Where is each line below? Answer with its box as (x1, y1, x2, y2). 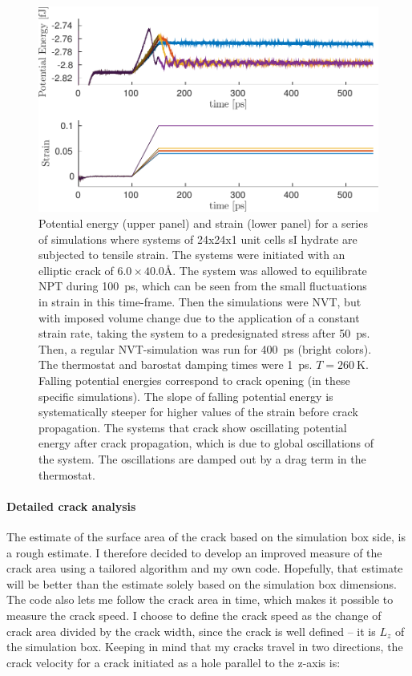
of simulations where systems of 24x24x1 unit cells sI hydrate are (38, 230, 357, 247)
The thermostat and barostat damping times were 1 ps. (38, 356, 313, 373)
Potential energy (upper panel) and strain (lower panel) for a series (38, 215, 368, 232)
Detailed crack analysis (6, 497, 136, 514)
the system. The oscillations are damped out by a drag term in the (38, 450, 366, 467)
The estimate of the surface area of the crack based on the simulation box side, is (6, 528, 406, 544)
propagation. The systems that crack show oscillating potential (38, 419, 347, 435)
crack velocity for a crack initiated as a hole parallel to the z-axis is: (6, 654, 341, 670)
